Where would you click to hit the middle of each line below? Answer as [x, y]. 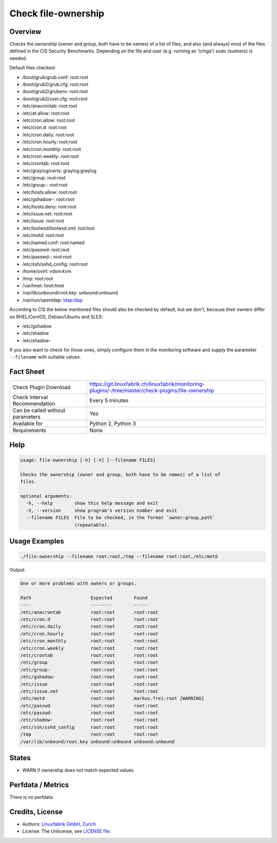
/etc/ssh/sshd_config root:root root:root [89, 727]
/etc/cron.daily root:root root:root [89, 626]
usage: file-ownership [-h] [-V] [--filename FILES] [88, 460]
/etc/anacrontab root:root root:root [89, 612]
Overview [25, 32]
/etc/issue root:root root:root [89, 684]
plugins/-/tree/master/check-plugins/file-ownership [152, 390]
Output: [17, 570]
